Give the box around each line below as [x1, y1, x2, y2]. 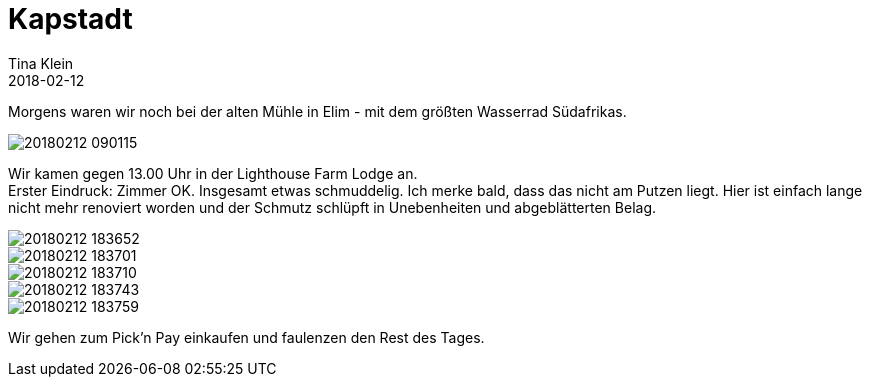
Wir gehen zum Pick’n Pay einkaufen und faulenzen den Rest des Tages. [8, 328, 485, 346]
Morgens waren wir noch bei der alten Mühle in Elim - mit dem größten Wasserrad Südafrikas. [8, 102, 627, 120]
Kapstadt [8, 2, 133, 36]
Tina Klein [8, 54, 74, 72]
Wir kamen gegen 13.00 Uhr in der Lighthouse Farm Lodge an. [8, 164, 418, 182]
